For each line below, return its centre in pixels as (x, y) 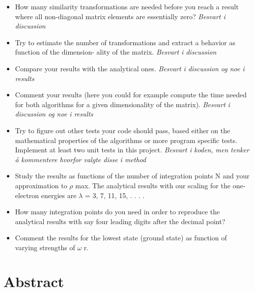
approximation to (41, 185)
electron (27, 195)
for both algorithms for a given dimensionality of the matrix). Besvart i (123, 104)
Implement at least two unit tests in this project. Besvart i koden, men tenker (132, 150)
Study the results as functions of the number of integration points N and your (132, 176)
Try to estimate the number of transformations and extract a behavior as (125, 42)
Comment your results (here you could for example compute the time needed (131, 95)
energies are (59, 195)
